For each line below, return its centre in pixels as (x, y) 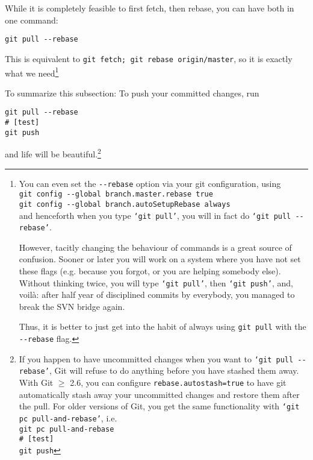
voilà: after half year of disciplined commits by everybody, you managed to (157, 295)
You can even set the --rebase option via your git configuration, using (150, 183)
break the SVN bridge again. (72, 306)
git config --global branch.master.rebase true (116, 194)
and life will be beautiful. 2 (53, 153)
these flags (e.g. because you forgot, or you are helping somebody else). (150, 271)
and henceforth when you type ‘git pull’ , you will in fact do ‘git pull (155, 215)
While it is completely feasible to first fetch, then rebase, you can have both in (150, 8)
